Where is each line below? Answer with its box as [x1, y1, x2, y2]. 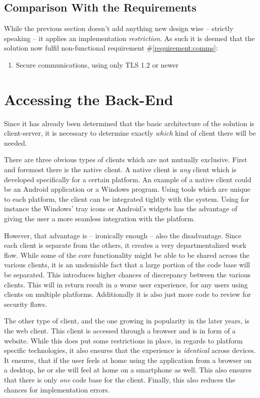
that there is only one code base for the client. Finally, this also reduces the [4, 374, 235, 384]
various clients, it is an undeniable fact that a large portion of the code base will [4, 259, 250, 270]
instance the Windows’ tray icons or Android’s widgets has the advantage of [4, 203, 237, 214]
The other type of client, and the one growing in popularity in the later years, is [4, 315, 249, 326]
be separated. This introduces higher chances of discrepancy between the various [4, 269, 250, 280]
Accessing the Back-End [4, 89, 173, 109]
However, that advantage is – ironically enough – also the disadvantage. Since [4, 230, 241, 240]
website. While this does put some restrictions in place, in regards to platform [4, 335, 243, 345]
